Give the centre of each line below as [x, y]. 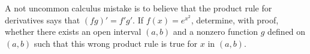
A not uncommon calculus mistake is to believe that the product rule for [139, 8]
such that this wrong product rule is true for [116, 43]
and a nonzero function [216, 31]
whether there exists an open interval [73, 31]
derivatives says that [43, 19]
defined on [287, 31]
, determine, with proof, [235, 19]
